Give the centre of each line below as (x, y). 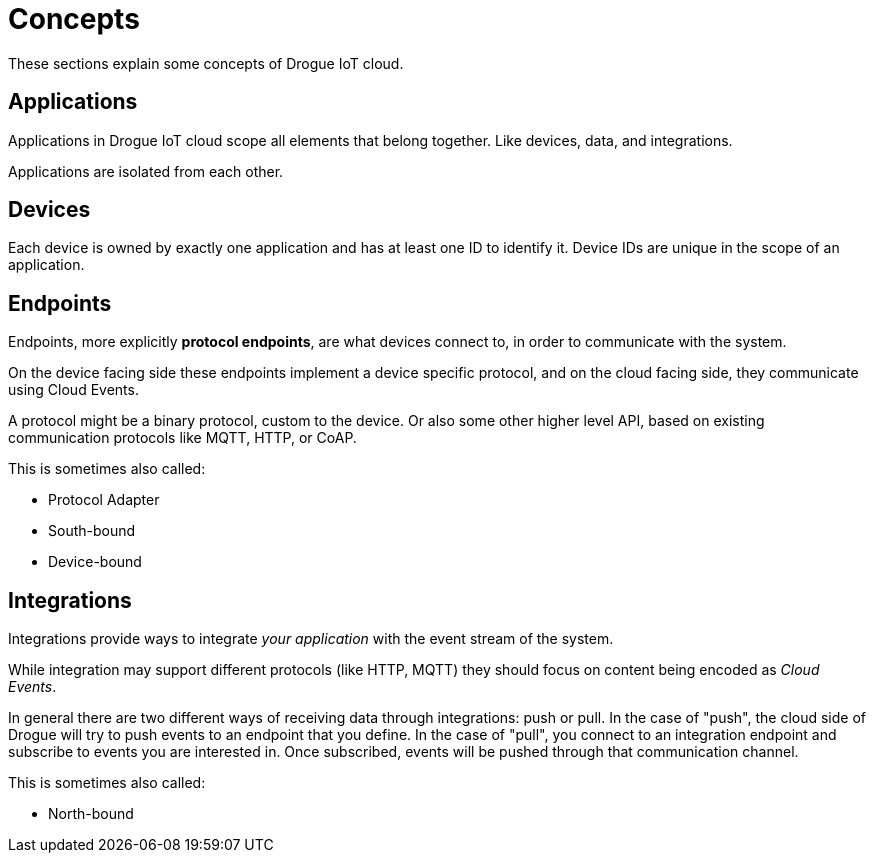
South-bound (92, 531)
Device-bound (95, 562)
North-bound (91, 814)
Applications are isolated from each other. (146, 171)
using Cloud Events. (73, 390)
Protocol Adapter (104, 500)
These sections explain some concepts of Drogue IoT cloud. (206, 63)
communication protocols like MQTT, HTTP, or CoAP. (182, 438)
